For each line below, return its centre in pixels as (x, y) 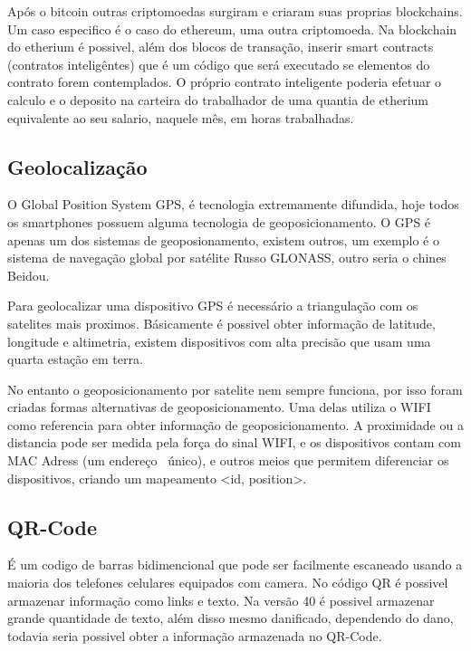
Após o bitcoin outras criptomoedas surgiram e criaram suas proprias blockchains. (235, 11)
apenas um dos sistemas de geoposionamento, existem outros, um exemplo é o (223, 239)
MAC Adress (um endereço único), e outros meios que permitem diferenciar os (228, 460)
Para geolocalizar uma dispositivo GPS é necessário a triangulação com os (213, 306)
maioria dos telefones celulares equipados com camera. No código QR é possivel (228, 583)
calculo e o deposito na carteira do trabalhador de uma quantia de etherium (218, 99)
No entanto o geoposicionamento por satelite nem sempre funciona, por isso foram (235, 389)
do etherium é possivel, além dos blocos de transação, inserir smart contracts (221, 47)
